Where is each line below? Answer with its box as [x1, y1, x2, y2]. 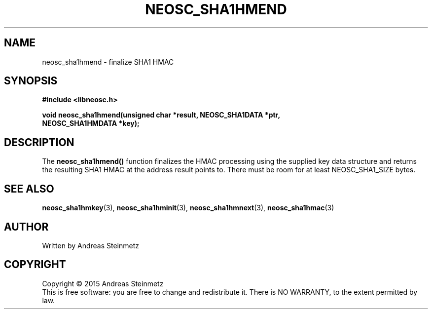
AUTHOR [4, 220, 49, 233]
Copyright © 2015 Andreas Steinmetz [42, 279, 164, 288]
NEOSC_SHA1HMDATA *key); [42, 119, 140, 128]
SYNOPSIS [4, 75, 58, 87]
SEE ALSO [4, 182, 54, 195]
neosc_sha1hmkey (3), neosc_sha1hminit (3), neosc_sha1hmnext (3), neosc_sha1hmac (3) [42, 203, 334, 212]
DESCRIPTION [4, 136, 74, 149]
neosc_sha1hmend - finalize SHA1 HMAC [42, 57, 174, 66]
